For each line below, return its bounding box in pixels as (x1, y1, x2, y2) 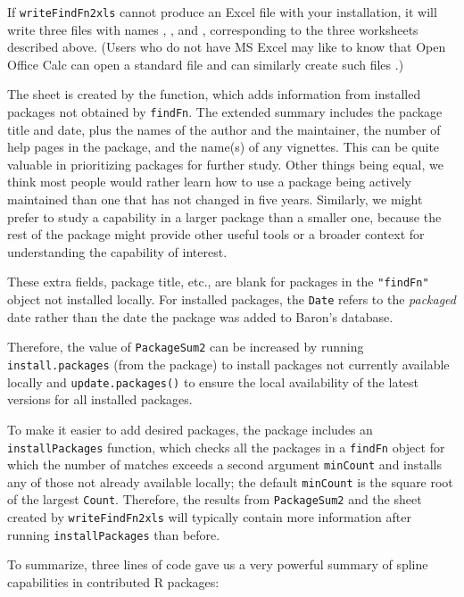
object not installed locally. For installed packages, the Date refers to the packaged (7, 290, 456, 309)
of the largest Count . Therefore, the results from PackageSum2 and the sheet (7, 490, 422, 509)
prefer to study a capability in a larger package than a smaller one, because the (7, 207, 442, 226)
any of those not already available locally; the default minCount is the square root (7, 472, 453, 491)
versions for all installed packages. (7, 390, 193, 409)
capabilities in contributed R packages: (7, 573, 220, 592)
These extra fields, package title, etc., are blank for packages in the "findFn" (7, 272, 429, 291)
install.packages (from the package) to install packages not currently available (7, 355, 450, 373)
